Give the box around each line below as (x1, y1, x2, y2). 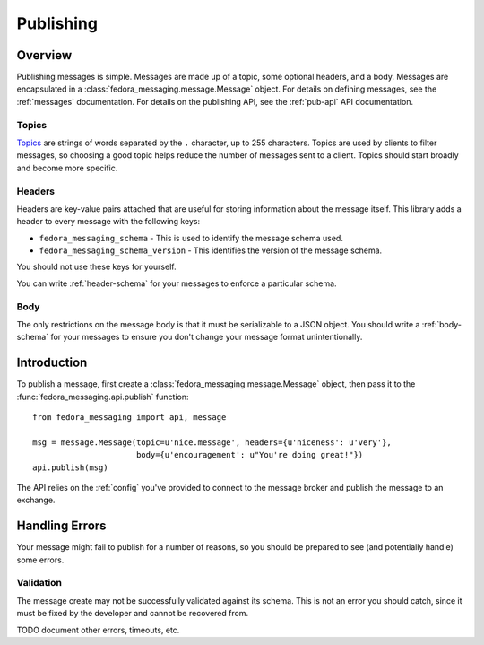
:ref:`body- (421, 319, 462, 329)
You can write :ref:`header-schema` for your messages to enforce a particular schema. (16, 278, 337, 289)
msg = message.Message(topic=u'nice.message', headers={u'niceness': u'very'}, (32, 437, 392, 448)
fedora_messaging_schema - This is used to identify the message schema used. (39, 232, 344, 243)
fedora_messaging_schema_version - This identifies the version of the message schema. (39, 245, 383, 256)
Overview (16, 48, 73, 63)
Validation (16, 577, 63, 589)
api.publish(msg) (32, 462, 108, 473)
